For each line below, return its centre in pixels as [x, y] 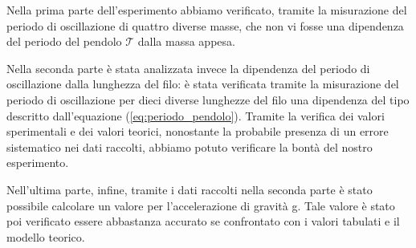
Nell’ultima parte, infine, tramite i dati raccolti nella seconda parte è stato [190, 189]
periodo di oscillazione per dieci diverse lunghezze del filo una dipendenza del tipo [208, 99]
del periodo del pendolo [64, 41]
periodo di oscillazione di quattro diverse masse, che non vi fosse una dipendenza [205, 25]
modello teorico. [46, 236]
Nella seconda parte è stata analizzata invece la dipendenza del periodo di [188, 68]
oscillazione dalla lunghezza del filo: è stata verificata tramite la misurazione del [203, 84]
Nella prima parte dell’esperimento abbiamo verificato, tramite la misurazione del [207, 10]
